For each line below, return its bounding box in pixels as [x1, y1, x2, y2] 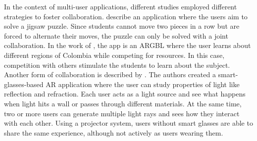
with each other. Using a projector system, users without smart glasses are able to [4, 118, 253, 128]
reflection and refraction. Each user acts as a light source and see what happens [4, 89, 246, 99]
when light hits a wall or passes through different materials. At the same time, [4, 98, 242, 108]
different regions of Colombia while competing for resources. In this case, [4, 49, 225, 60]
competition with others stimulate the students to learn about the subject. [4, 59, 230, 70]
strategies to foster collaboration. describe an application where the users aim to [4, 11, 248, 21]
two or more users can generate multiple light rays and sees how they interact [4, 108, 240, 118]
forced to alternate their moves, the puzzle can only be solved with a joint [4, 30, 228, 41]
